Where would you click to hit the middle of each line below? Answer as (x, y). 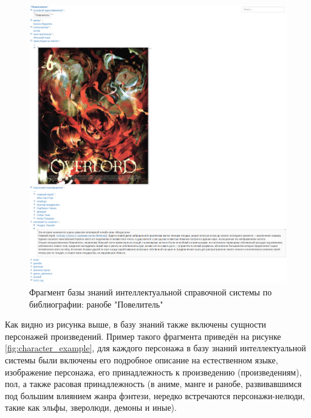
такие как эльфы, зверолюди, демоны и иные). (91, 407)
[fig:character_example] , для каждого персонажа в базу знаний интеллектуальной (155, 348)
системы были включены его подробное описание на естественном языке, (142, 360)
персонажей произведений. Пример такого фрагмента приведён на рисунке (143, 336)
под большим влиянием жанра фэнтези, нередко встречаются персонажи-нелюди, (155, 395)
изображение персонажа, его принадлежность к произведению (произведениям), (153, 372)
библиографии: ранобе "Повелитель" (96, 304)
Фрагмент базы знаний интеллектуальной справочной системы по (151, 292)
